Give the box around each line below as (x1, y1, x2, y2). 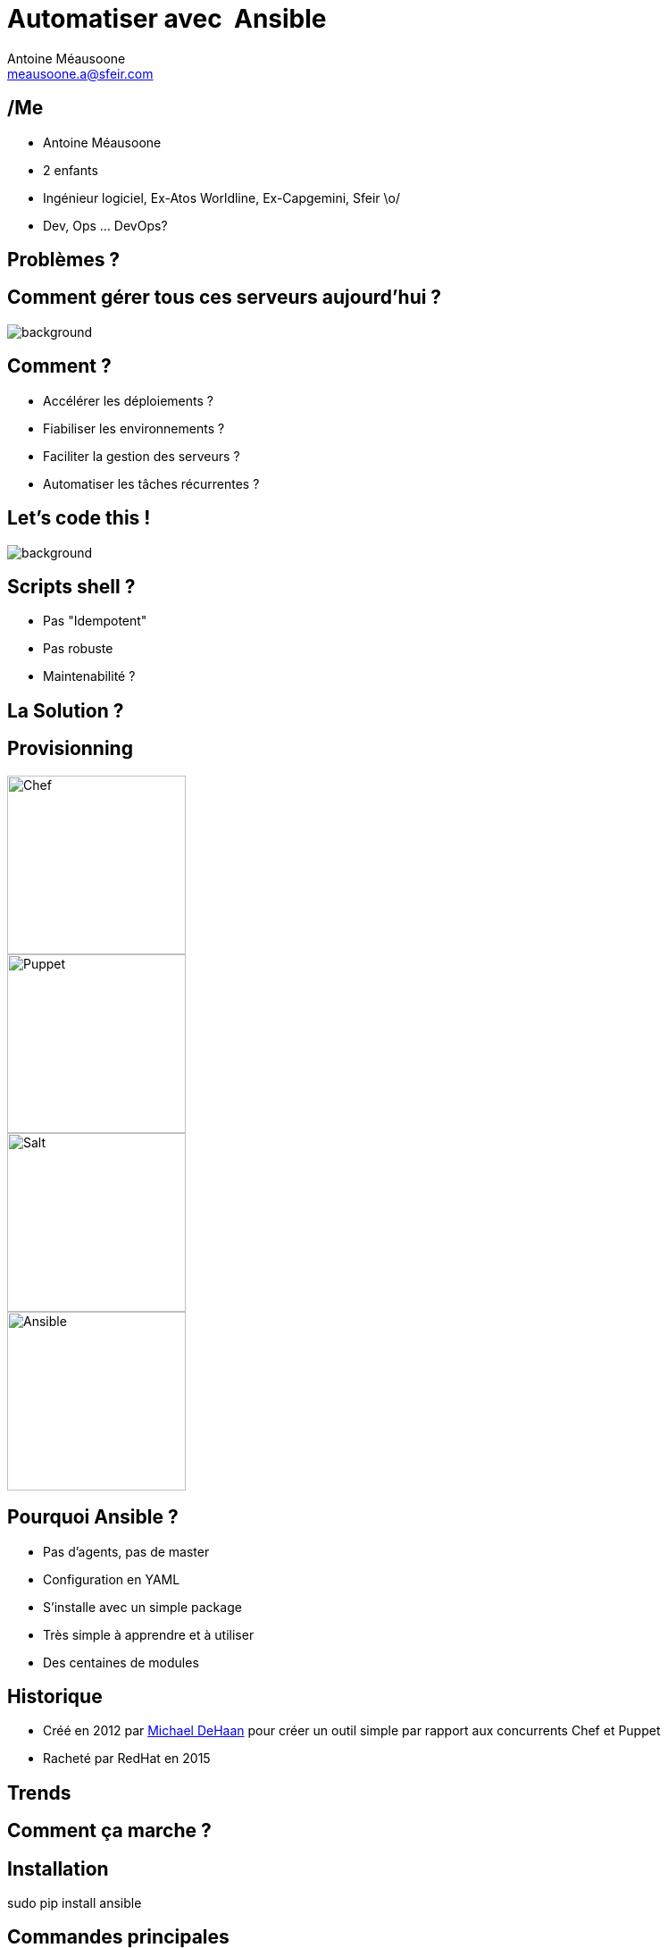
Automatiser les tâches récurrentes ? (43, 475, 260, 491)
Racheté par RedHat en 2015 (43, 1751, 211, 1767)
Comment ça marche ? (7, 1819, 212, 1843)
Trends (7, 1781, 71, 1804)
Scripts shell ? (7, 575, 136, 598)
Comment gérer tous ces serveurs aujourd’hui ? (7, 286, 442, 309)
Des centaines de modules (43, 1654, 199, 1670)
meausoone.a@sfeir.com (7, 65, 154, 81)
